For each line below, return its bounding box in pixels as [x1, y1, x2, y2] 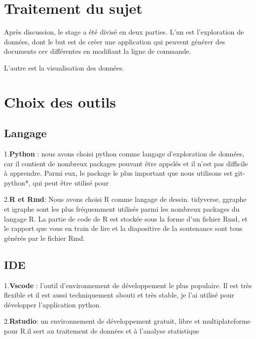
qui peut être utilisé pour [33, 177, 109, 188]
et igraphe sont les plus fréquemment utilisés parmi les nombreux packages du [4, 204, 240, 214]
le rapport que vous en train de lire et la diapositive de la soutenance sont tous [4, 223, 243, 233]
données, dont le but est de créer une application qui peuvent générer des [4, 36, 225, 46]
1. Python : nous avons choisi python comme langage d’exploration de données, [4, 149, 245, 159]
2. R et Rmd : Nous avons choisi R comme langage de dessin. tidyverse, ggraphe [4, 194, 247, 204]
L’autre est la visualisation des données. [4, 62, 124, 73]
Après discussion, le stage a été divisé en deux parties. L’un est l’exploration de [4, 27, 244, 37]
